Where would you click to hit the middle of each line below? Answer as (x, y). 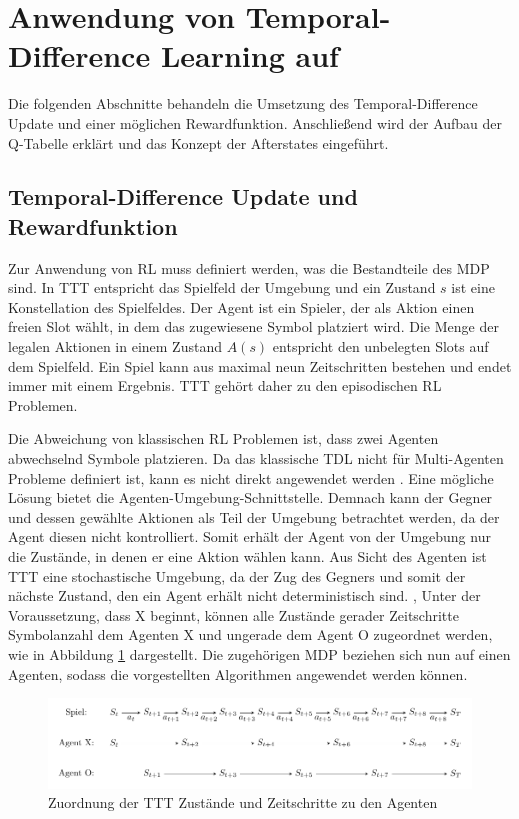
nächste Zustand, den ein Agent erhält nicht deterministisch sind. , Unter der (244, 595)
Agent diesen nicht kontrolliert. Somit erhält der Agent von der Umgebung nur (249, 536)
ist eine (473, 287)
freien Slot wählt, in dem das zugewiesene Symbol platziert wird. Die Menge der (253, 326)
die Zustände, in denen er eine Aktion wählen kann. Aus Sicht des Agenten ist (247, 556)
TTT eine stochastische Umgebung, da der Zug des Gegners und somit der (237, 575)
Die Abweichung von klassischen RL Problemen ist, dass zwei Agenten (223, 438)
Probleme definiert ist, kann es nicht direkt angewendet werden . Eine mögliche (251, 477)
